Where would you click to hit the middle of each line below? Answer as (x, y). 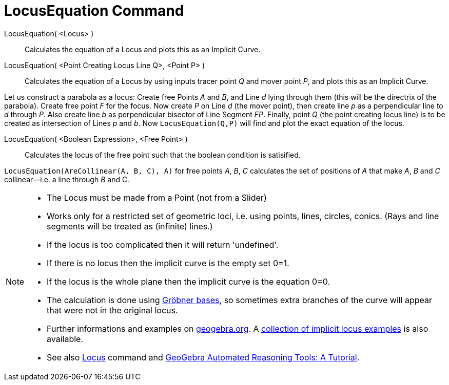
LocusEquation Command (94, 11)
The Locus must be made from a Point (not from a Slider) (157, 197)
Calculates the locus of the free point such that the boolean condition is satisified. (163, 155)
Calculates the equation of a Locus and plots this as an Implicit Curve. (143, 49)
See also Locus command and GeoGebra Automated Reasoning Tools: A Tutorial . (203, 357)
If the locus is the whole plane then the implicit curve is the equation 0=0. (189, 281)
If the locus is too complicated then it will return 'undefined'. (163, 244)
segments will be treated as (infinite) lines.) (130, 226)
